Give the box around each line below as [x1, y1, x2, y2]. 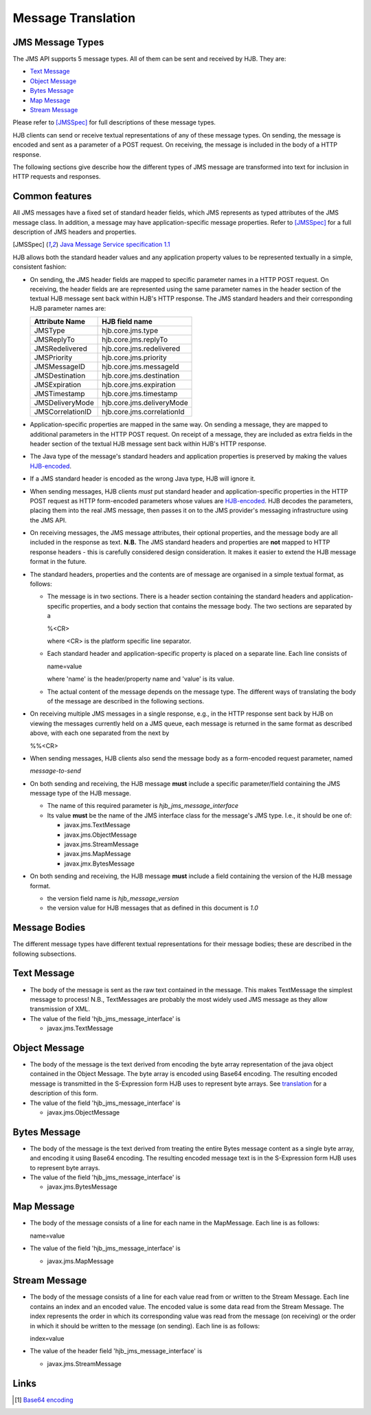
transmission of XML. [30, 1005, 91, 1013]
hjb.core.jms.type [102, 326, 158, 336]
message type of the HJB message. [30, 789, 131, 798]
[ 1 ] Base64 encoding [14, 1396, 74, 1404]
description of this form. [30, 1089, 99, 1097]
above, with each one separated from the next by [30, 729, 170, 737]
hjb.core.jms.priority [102, 353, 168, 362]
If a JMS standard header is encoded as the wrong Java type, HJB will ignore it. [30, 474, 256, 483]
